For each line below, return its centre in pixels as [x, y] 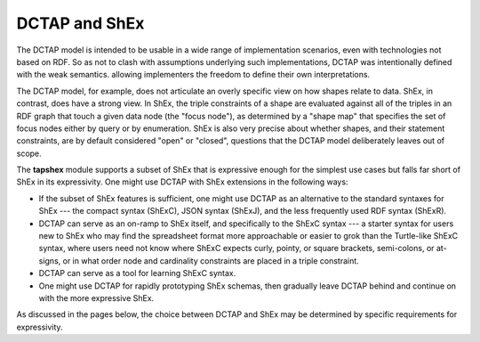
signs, [50, 261]
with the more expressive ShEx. [96, 297]
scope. [29, 153]
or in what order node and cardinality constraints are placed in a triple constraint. [211, 261]
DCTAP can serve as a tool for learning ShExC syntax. [137, 273]
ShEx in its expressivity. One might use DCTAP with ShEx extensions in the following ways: [182, 182]
